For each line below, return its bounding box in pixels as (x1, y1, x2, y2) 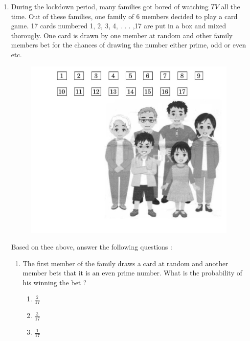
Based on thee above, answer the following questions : (11, 242, 172, 252)
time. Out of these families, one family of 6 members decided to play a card (11, 11, 238, 21)
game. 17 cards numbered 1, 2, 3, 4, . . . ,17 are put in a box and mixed (11, 21, 227, 31)
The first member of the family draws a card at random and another (23, 258, 228, 268)
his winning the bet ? (23, 277, 87, 287)
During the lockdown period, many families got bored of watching (11, 1, 209, 11)
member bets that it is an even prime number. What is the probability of (23, 268, 242, 278)
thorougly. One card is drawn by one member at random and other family (11, 30, 233, 40)
